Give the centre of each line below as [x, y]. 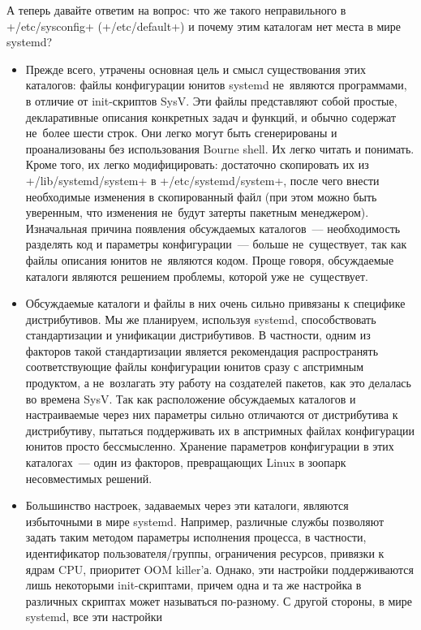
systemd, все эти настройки [94, 617]
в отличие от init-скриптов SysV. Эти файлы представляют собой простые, [211, 100]
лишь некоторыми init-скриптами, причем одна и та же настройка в [193, 585]
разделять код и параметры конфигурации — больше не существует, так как [216, 244]
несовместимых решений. [89, 478]
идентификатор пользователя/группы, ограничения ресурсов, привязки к [205, 553]
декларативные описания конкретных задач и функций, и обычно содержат [211, 117]
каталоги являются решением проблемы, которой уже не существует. [197, 276]
